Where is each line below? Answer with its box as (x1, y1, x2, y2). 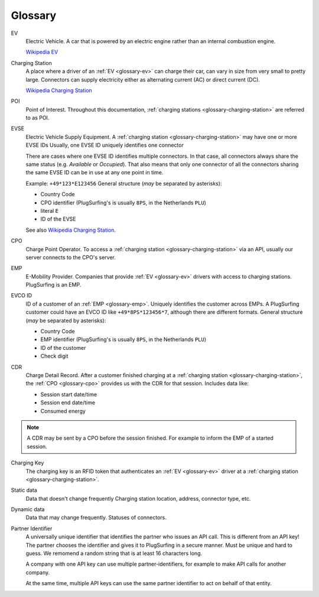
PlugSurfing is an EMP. (25, 281, 82, 288)
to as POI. (25, 114, 50, 121)
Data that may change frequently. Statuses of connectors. (25, 514, 167, 521)
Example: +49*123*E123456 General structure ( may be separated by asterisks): (25, 180, 222, 187)
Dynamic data (11, 506, 45, 513)
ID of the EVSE (40, 216, 76, 223)
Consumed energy (40, 407, 86, 414)
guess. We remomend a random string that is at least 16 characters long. (25, 550, 203, 557)
